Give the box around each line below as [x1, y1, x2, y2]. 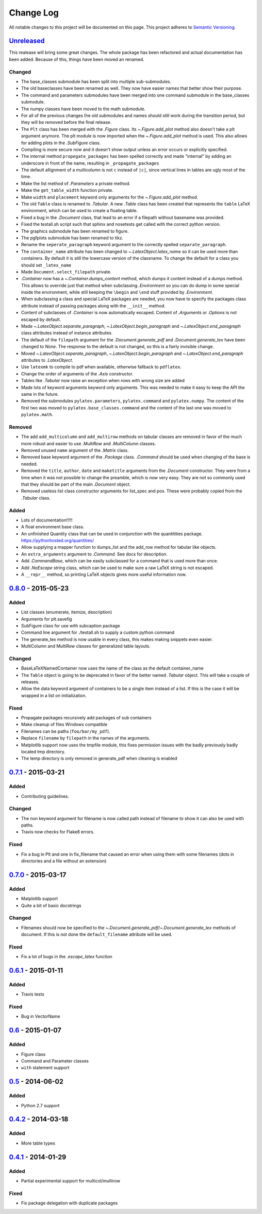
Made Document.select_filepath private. [21, 269, 112, 274]
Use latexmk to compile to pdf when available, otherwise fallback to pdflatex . [21, 364, 182, 370]
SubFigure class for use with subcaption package [21, 623, 120, 628]
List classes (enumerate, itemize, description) [21, 609, 113, 615]
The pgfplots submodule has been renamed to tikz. [21, 235, 124, 240]
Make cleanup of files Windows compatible [21, 722, 108, 727]
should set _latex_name [21, 262, 72, 268]
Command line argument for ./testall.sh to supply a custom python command [21, 629, 175, 636]
